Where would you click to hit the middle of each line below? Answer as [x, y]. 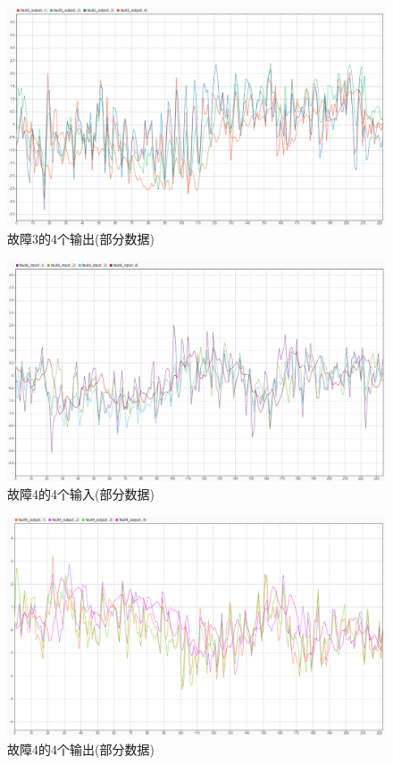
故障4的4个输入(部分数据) [81, 494]
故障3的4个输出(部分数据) [81, 239]
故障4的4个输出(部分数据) [81, 748]
